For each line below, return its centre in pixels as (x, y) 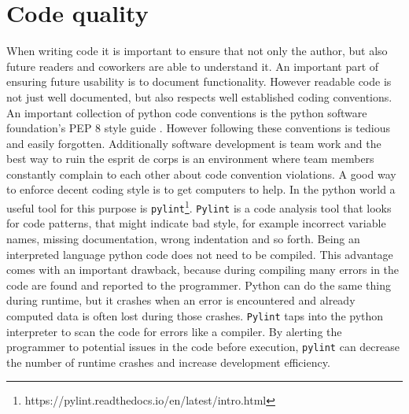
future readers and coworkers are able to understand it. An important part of (193, 66)
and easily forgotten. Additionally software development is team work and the (194, 143)
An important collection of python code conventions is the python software (187, 112)
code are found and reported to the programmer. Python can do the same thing (199, 285)
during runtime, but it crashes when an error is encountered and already (181, 300)
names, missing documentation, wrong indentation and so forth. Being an (183, 238)
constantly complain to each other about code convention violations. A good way (201, 174)
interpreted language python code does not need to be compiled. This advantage (200, 254)
